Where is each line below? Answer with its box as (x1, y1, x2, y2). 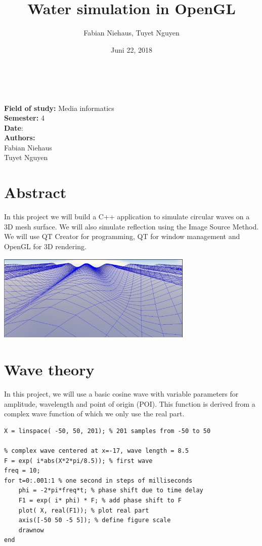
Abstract (4, 182, 67, 203)
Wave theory (4, 359, 95, 380)
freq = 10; (4, 467, 40, 475)
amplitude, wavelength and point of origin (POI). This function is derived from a (4, 398, 255, 409)
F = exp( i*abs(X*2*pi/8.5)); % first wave (4, 457, 153, 464)
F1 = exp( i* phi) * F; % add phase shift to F (18, 496, 182, 504)
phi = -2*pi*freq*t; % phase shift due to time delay (18, 487, 203, 494)
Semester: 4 (4, 112, 45, 123)
